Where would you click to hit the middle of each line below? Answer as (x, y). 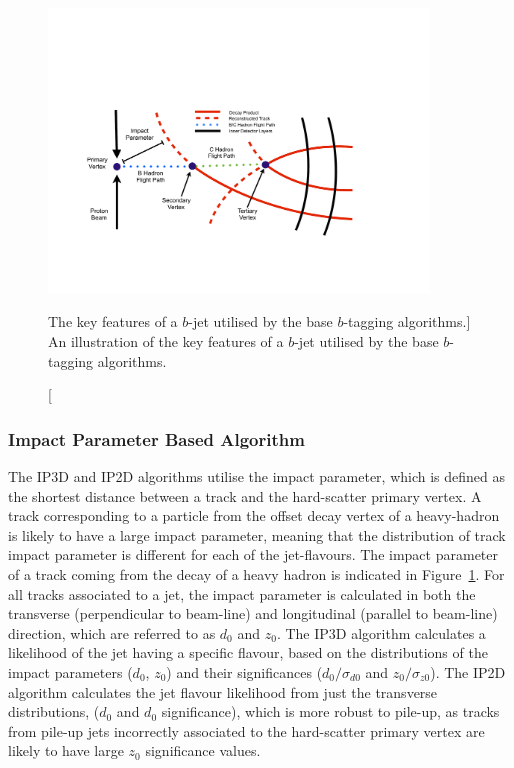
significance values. (203, 750)
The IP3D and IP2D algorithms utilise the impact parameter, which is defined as (257, 476)
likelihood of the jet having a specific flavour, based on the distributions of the (248, 652)
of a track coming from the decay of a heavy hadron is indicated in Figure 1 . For (256, 573)
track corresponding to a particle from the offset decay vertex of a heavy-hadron (254, 515)
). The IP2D (468, 671)
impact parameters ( (70, 671)
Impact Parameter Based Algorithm (156, 438)
